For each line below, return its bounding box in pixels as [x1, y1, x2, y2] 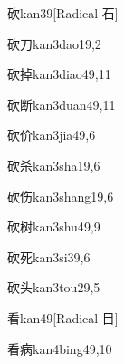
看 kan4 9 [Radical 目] [7, 308, 119, 327]
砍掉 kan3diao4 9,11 [7, 64, 111, 84]
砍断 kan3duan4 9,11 [7, 94, 116, 113]
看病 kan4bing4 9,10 [7, 339, 112, 358]
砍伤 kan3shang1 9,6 [7, 186, 114, 205]
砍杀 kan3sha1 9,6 [7, 155, 100, 174]
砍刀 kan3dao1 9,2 [7, 34, 101, 53]
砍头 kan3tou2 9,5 [7, 278, 100, 297]
